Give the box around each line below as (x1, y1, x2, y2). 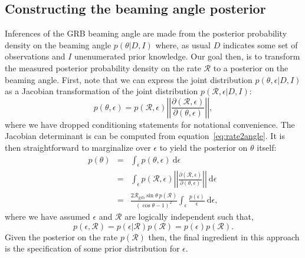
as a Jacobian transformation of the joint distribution (5, 85, 198, 97)
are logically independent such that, (124, 210, 254, 222)
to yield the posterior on (159, 141, 248, 153)
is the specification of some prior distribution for (5, 242, 180, 254)
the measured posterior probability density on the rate (5, 61, 201, 74)
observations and (5, 50, 65, 62)
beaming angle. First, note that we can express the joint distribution (5, 73, 252, 85)
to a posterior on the (213, 61, 288, 74)
